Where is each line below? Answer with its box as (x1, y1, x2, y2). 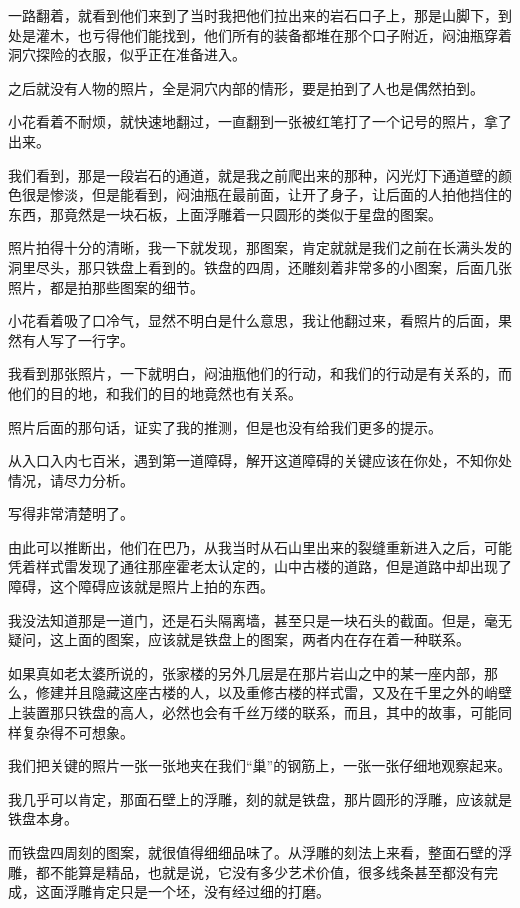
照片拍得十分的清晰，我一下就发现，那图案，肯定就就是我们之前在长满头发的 (8, 237, 512, 258)
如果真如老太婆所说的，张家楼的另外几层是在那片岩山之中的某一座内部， (8, 662, 484, 683)
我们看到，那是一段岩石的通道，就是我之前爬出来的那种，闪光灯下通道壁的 (8, 164, 498, 185)
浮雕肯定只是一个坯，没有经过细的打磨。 (63, 881, 330, 902)
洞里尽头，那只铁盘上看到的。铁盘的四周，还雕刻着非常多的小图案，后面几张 (8, 256, 512, 277)
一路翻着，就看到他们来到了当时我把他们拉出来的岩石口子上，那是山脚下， (8, 5, 498, 25)
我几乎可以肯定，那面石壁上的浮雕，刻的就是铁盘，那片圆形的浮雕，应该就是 (8, 788, 512, 809)
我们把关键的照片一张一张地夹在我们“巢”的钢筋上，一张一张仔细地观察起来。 (8, 755, 512, 776)
